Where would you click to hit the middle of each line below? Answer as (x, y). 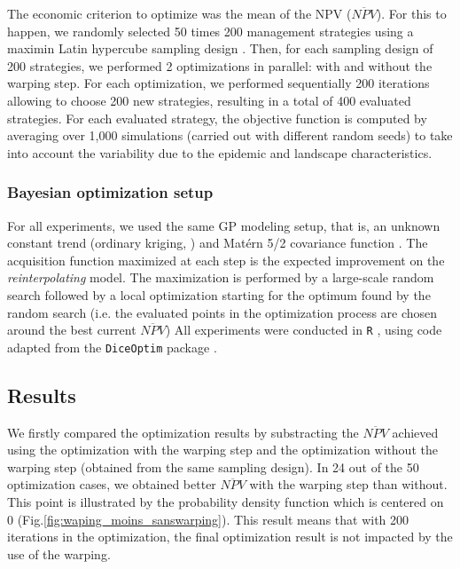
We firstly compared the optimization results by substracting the (183, 432)
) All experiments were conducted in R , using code (304, 330)
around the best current (72, 330)
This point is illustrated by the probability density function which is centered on (226, 502)
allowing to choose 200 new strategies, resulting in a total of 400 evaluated (209, 100)
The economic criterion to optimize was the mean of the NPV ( (179, 13)
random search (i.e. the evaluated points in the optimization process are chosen (222, 312)
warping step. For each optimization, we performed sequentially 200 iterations (218, 83)
